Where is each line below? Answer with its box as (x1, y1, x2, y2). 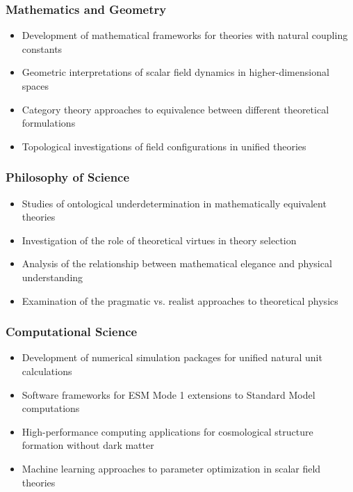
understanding (22, 269, 83, 284)
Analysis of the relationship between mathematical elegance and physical (22, 256, 332, 271)
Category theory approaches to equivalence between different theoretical (22, 102, 329, 116)
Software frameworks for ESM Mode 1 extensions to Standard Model (22, 387, 315, 402)
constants (22, 41, 63, 56)
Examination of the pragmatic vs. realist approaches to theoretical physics (22, 293, 338, 308)
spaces (22, 79, 49, 93)
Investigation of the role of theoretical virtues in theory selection (22, 232, 297, 247)
